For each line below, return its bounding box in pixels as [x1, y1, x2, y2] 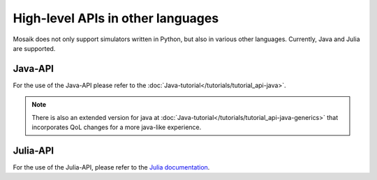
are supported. [13, 44, 56, 52]
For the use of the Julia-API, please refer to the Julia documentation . [13, 163, 210, 171]
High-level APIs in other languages [13, 10, 219, 26]
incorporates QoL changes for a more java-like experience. [31, 123, 202, 132]
